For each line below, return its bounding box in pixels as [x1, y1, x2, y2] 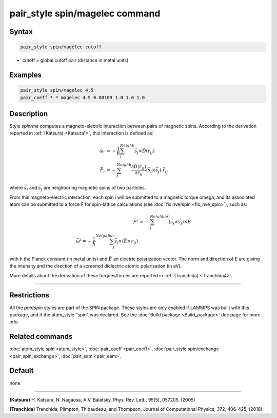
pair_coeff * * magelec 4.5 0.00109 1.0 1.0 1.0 [20, 94, 145, 100]
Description [9, 109, 48, 118]
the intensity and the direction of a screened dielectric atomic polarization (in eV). [9, 263, 182, 269]
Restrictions [9, 291, 50, 300]
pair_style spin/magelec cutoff [20, 44, 102, 50]
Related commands [9, 332, 73, 341]
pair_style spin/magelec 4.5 [20, 87, 94, 93]
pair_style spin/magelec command [9, 8, 161, 19]
